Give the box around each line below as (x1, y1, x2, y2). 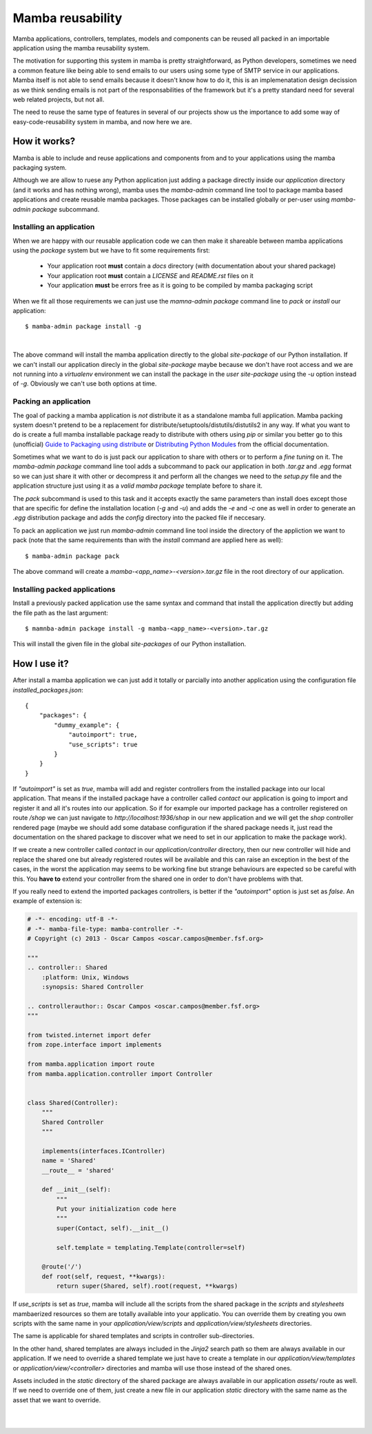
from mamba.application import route (27, 1060, 155, 1068)
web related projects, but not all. (12, 95, 105, 103)
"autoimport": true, (68, 731, 138, 739)
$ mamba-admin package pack (25, 552, 120, 560)
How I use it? (12, 658, 69, 670)
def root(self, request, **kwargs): (41, 1273, 165, 1280)
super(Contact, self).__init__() (56, 1224, 169, 1232)
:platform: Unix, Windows (41, 973, 130, 981)
